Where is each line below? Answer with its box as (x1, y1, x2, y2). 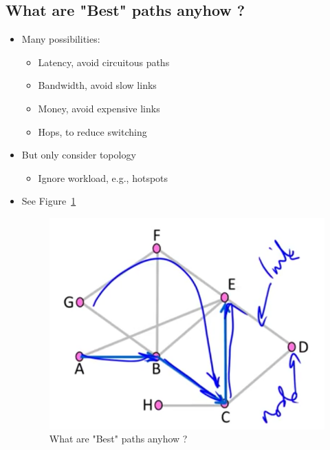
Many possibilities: (21, 32, 100, 46)
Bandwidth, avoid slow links (38, 78, 157, 92)
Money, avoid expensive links (38, 101, 160, 115)
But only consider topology (21, 147, 136, 162)
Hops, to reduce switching (38, 124, 147, 139)
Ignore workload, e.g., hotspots (38, 170, 168, 185)
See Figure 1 (21, 194, 76, 208)
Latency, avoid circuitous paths (38, 54, 170, 69)
